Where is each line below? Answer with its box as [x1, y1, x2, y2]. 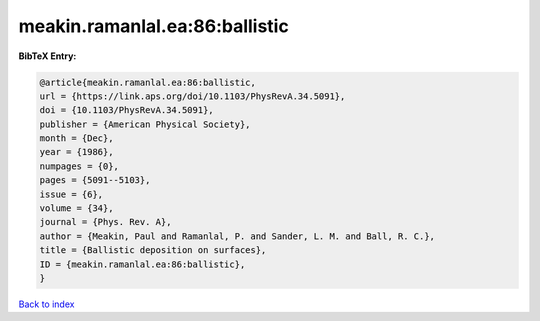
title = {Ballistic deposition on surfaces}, [39, 245, 267, 256]
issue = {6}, [39, 188, 104, 200]
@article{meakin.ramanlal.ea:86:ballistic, [39, 76, 257, 88]
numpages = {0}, [39, 160, 120, 172]
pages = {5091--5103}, [39, 175, 151, 186]
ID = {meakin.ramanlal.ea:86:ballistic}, [39, 258, 246, 270]
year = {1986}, [39, 146, 114, 158]
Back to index [18, 298, 75, 310]
